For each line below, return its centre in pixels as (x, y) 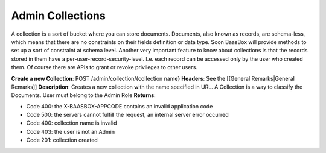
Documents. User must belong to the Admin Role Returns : (84, 95)
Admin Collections (58, 16)
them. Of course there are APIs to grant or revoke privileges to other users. (104, 67)
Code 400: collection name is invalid (72, 123)
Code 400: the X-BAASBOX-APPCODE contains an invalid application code (120, 106)
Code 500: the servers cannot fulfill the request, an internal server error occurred (127, 115)
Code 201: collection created (62, 140)
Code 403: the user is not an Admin (70, 131)
